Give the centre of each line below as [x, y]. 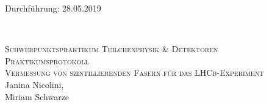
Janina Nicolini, [34, 84]
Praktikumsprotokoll [47, 60]
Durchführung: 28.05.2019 [53, 8]
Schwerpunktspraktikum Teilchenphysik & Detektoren [112, 49]
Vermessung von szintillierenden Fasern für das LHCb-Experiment [134, 73]
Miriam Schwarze [37, 96]
